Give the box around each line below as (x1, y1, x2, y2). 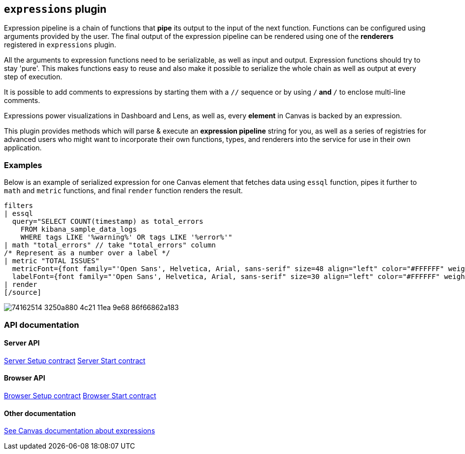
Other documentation (4, 409, 76, 418)
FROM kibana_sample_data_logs (20, 225, 137, 234)
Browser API (4, 374, 45, 383)
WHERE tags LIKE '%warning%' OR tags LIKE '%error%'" (20, 233, 232, 242)
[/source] (4, 288, 41, 297)
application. (4, 143, 42, 152)
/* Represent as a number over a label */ (4, 249, 170, 257)
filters (4, 202, 33, 210)
